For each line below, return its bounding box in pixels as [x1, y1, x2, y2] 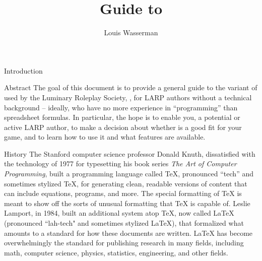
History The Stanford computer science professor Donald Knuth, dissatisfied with [4, 148, 255, 159]
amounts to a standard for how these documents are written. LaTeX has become [4, 227, 253, 238]
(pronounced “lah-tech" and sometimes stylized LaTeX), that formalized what [4, 218, 244, 228]
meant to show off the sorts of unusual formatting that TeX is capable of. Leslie [4, 198, 250, 208]
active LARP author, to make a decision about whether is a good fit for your [4, 121, 242, 132]
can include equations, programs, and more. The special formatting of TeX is [4, 188, 242, 199]
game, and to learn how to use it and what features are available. [4, 132, 206, 142]
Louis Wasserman [104, 27, 158, 38]
